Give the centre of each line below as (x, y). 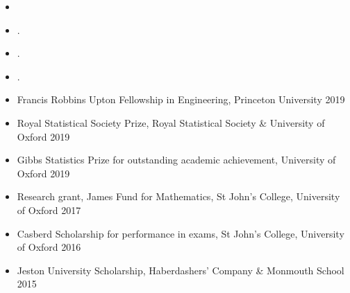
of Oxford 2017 (49, 210)
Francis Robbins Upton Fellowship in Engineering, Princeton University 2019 (181, 99)
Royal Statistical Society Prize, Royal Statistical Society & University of (171, 122)
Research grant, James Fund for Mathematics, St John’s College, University (178, 196)
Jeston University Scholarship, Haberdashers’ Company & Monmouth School (181, 270)
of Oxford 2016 (49, 247)
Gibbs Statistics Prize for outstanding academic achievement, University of (176, 160)
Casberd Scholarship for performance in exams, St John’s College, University (181, 233)
